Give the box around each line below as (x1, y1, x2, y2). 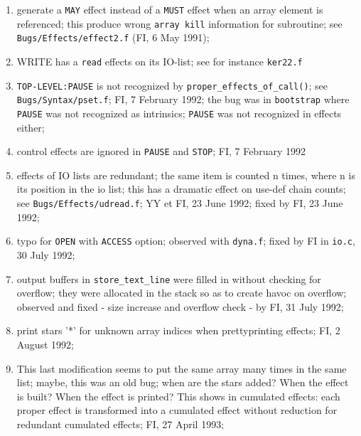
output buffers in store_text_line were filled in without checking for (16, 271, 321, 286)
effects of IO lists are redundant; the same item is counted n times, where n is (16, 167, 355, 182)
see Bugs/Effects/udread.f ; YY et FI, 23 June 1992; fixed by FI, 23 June (16, 196, 343, 211)
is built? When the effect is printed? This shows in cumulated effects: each (16, 388, 340, 403)
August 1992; (16, 336, 74, 351)
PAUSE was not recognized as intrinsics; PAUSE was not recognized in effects (16, 105, 342, 120)
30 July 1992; (16, 247, 75, 262)
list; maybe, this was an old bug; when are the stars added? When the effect (16, 375, 349, 390)
